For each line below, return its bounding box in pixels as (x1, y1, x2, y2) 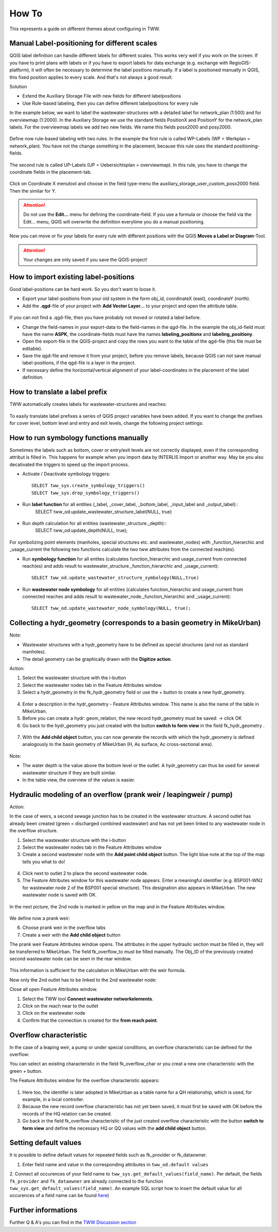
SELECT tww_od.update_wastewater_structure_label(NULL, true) (35, 509, 172, 515)
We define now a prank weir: (9, 915, 70, 922)
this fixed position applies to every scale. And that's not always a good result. (9, 74, 173, 80)
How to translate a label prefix (9, 388, 107, 397)
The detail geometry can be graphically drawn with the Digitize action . (22, 656, 172, 662)
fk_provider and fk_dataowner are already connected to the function (9, 1178, 164, 1184)
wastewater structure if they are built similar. (22, 770, 116, 776)
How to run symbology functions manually (9, 433, 149, 442)
